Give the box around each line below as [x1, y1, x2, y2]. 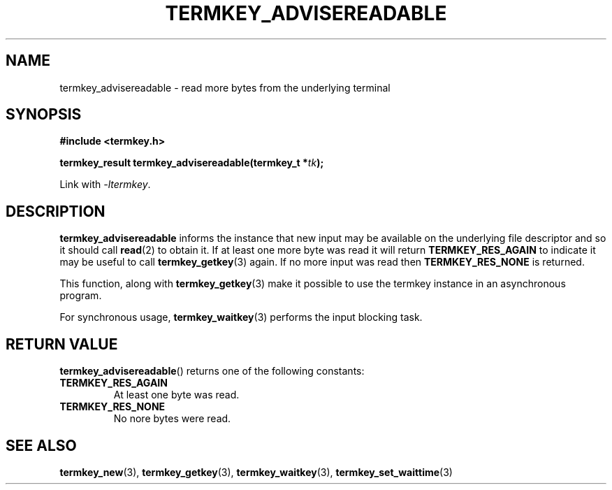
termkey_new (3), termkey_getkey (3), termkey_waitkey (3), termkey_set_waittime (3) [59, 466, 453, 478]
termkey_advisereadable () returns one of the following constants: [59, 365, 365, 377]
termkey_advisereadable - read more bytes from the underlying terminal [59, 81, 391, 94]
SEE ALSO [6, 436, 77, 454]
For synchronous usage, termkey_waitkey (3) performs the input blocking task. [59, 311, 423, 324]
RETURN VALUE [6, 335, 118, 353]
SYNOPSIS [6, 106, 82, 124]
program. [59, 289, 102, 302]
